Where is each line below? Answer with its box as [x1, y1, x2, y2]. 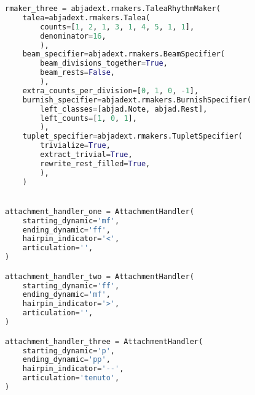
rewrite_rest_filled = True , [40, 159, 151, 168]
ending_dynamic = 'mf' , [22, 290, 111, 299]
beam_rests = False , [40, 68, 115, 77]
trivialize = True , [40, 141, 111, 150]
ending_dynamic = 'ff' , [22, 225, 111, 234]
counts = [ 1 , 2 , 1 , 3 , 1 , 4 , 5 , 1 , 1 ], [40, 22, 195, 31]
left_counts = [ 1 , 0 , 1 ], [40, 113, 137, 123]
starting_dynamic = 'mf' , [22, 216, 120, 225]
